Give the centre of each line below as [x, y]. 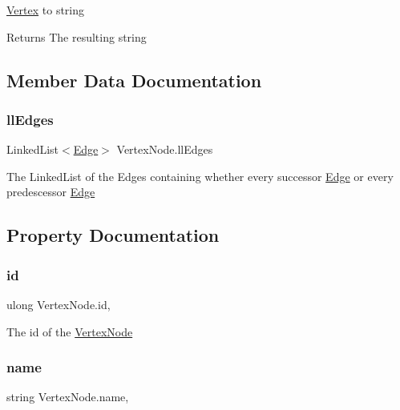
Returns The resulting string [77, 36]
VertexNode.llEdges [165, 149]
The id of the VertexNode [70, 331]
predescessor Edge [51, 192]
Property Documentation [113, 235]
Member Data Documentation [134, 80]
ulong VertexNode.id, [59, 304]
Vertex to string [46, 10]
